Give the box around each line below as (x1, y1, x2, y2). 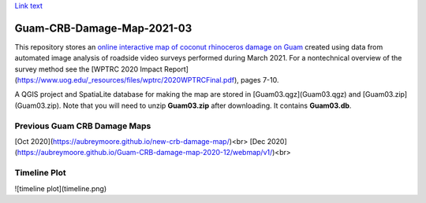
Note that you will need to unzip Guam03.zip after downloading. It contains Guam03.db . (62, 101, 352, 110)
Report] (164, 64, 189, 74)
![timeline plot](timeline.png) (14, 183, 107, 193)
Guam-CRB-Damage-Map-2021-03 (14, 21, 192, 35)
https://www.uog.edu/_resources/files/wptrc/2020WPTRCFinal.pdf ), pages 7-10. (17, 76, 279, 85)
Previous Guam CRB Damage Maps (14, 120, 151, 131)
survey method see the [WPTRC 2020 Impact (14, 64, 163, 74)
